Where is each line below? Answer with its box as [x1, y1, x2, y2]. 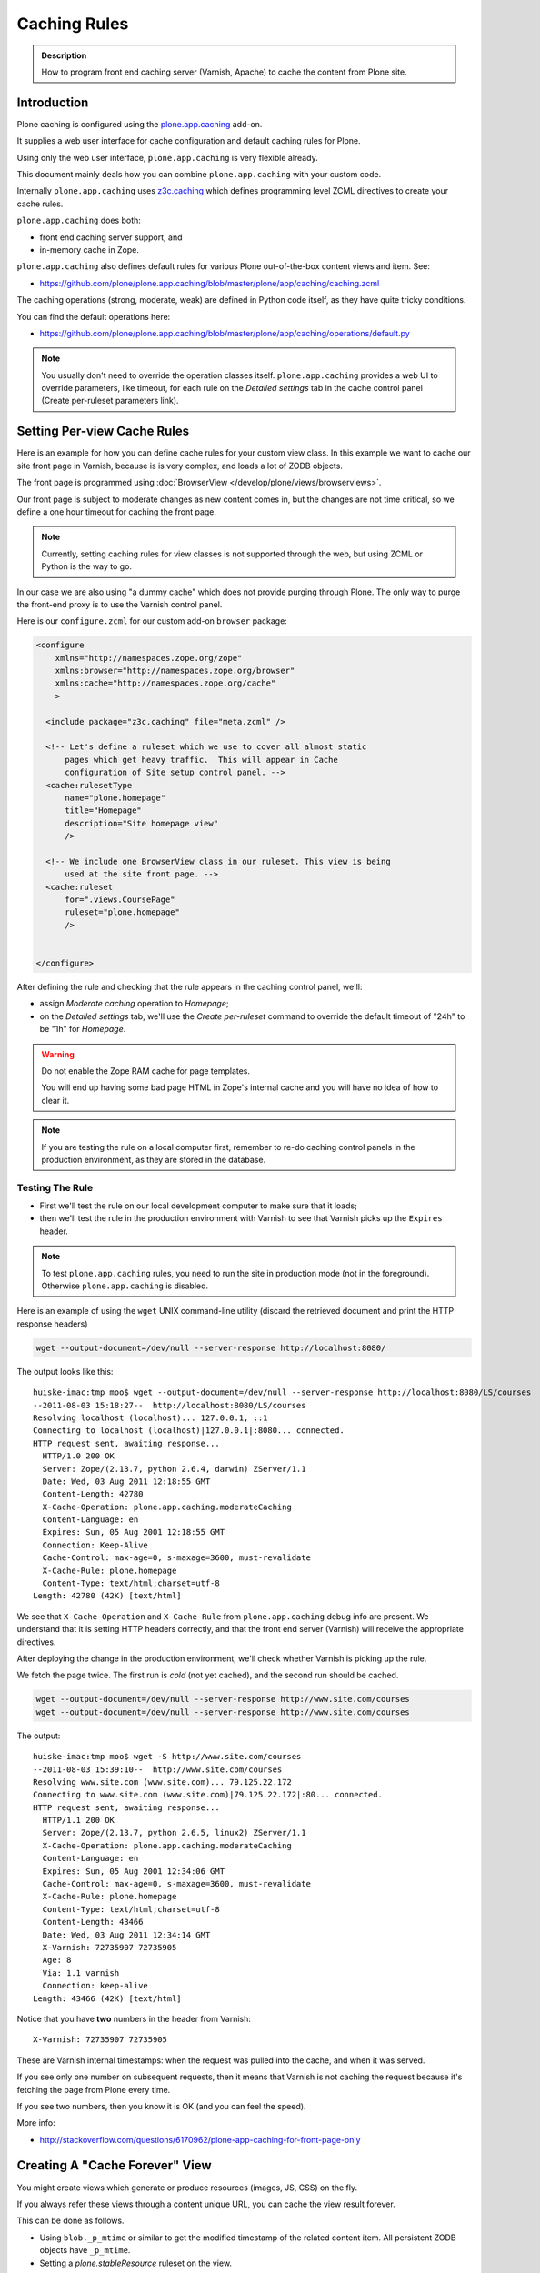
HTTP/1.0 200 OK [42, 1451, 115, 1461]
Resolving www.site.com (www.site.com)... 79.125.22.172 [33, 1777, 293, 1787]
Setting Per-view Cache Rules [16, 424, 190, 439]
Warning [41, 1048, 75, 1059]
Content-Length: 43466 [42, 1917, 144, 1928]
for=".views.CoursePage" [65, 895, 176, 905]
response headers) [16, 1318, 88, 1329]
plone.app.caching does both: [16, 215, 141, 226]
